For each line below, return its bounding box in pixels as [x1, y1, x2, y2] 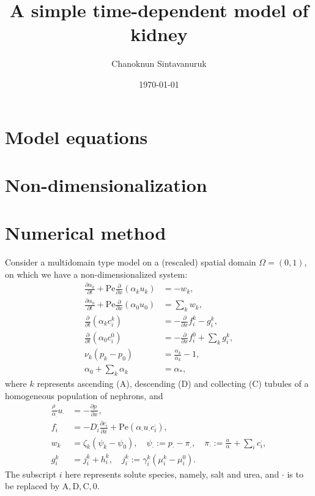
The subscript [5, 467, 57, 480]
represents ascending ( [37, 377, 120, 390]
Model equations [5, 124, 148, 149]
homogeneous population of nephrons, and [5, 389, 163, 402]
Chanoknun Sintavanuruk [111, 57, 207, 70]
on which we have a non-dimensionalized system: [5, 267, 188, 280]
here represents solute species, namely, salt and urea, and [65, 467, 280, 480]
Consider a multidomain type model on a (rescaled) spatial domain [5, 256, 256, 269]
